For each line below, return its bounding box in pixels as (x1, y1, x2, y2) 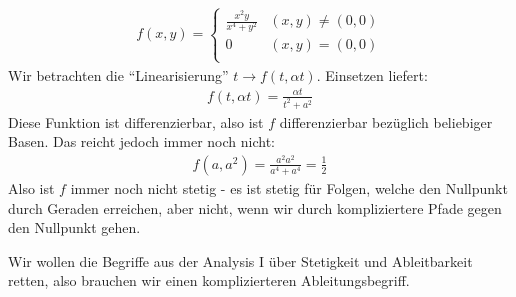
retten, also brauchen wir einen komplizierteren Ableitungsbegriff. (8, 270, 410, 291)
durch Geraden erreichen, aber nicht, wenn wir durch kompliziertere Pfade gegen (8, 197, 502, 218)
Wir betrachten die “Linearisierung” (8, 64, 229, 85)
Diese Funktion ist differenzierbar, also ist (8, 111, 264, 132)
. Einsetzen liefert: (316, 64, 428, 85)
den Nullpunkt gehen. (8, 217, 141, 238)
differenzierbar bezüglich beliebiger (279, 111, 493, 132)
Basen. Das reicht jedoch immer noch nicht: (8, 131, 275, 152)
